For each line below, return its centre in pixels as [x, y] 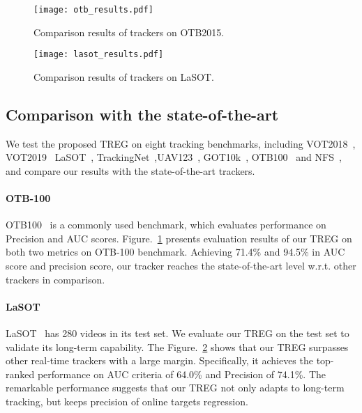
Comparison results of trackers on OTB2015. [129, 32]
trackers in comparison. [55, 279]
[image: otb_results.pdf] [93, 10]
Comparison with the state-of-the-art [142, 114]
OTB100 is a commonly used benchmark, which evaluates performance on [166, 225]
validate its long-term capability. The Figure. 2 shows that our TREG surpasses [177, 346]
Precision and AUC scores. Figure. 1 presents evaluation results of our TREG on [179, 238]
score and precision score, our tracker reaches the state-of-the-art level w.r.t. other [181, 266]
